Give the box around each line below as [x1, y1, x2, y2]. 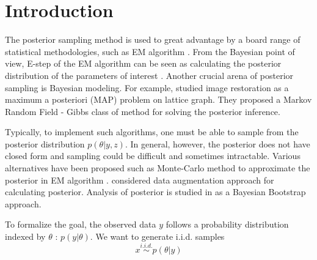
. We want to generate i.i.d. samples [90, 230, 225, 243]
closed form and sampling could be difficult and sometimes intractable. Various [5, 149, 301, 162]
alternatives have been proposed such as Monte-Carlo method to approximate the [5, 162, 310, 174]
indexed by [5, 230, 46, 243]
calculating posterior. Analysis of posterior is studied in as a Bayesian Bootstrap [5, 185, 306, 198]
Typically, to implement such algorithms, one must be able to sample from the [5, 125, 299, 138]
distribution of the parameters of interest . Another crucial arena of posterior [5, 69, 294, 81]
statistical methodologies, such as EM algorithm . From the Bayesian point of [5, 45, 295, 58]
